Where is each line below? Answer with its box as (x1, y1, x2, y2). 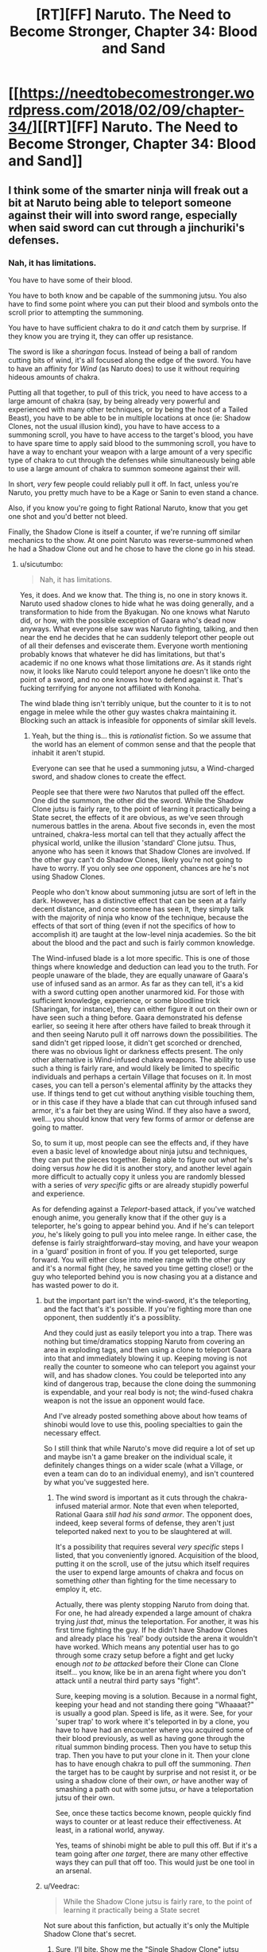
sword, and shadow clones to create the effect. (31, 771, 187, 781)
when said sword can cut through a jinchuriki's (8, 221, 245, 234)
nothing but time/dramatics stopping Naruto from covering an (43, 1336, 245, 1346)
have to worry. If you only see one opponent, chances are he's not (31, 863, 250, 873)
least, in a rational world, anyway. (55, 1825, 165, 1834)
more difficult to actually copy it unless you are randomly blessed (31, 1172, 246, 1181)
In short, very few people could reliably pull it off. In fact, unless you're (8, 479, 239, 489)
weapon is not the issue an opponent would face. (43, 1396, 205, 1405)
